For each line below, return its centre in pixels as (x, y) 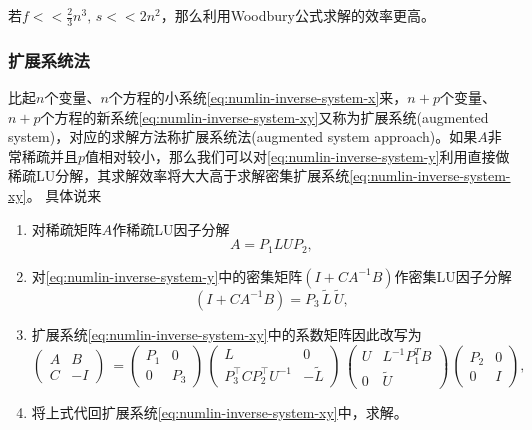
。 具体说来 (64, 195)
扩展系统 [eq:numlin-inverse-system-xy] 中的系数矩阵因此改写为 (226, 333)
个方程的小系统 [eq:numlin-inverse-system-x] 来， (258, 97)
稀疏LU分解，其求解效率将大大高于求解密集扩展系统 (179, 175)
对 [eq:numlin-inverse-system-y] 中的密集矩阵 (167, 275)
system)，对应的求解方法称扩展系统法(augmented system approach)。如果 (243, 136)
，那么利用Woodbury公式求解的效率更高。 (297, 15)
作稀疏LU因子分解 (171, 228)
